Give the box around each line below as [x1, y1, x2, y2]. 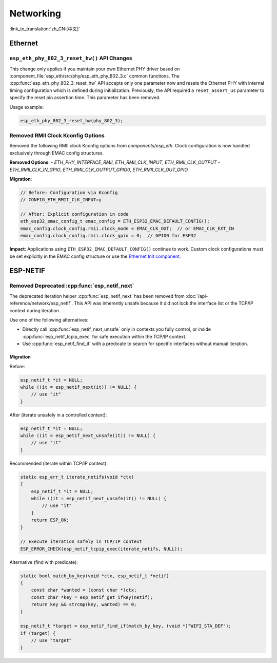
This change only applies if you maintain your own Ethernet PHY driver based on [9, 66, 180, 72]
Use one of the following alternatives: [9, 316, 89, 323]
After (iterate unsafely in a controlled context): [9, 411, 107, 418]
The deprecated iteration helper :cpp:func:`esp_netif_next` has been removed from [9, 293, 185, 299]
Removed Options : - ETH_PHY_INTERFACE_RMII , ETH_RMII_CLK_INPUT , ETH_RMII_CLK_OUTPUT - [9, 159, 221, 165]
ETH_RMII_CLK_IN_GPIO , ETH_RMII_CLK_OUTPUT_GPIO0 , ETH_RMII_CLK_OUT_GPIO [9, 166, 188, 173]
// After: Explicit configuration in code [20, 211, 129, 217]
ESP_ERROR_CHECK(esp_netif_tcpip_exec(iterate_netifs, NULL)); [20, 546, 183, 552]
